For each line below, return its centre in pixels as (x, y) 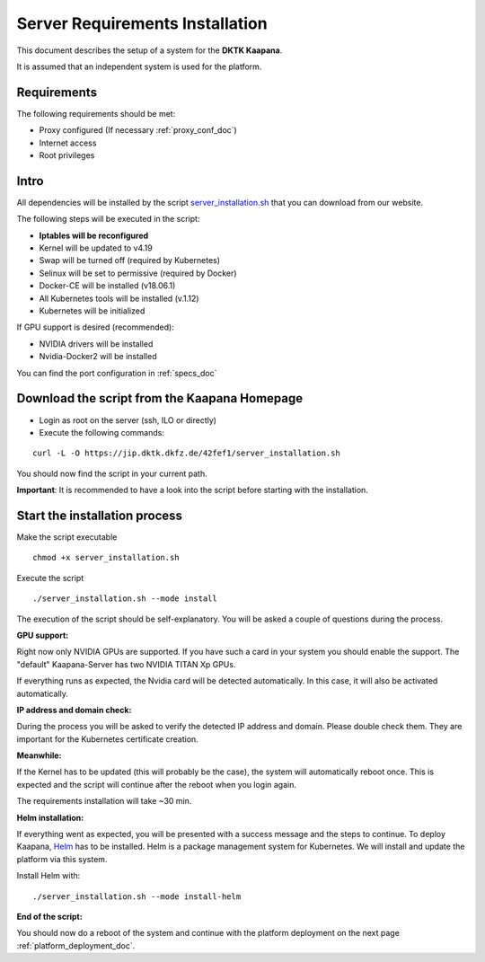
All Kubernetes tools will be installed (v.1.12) (119, 298)
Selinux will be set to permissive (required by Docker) (138, 273)
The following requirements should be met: (96, 113)
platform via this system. (62, 859)
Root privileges (67, 155)
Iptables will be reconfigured (94, 235)
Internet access (68, 143)
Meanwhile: (39, 755)
